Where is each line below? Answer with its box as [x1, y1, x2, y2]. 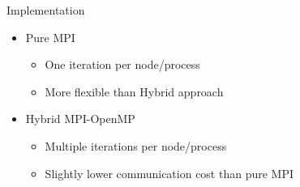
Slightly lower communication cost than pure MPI [45, 164, 294, 181]
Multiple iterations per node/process [45, 137, 227, 154]
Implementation [6, 2, 85, 18]
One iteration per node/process [45, 56, 200, 73]
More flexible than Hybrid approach [45, 83, 224, 100]
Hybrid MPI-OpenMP [25, 110, 135, 127]
